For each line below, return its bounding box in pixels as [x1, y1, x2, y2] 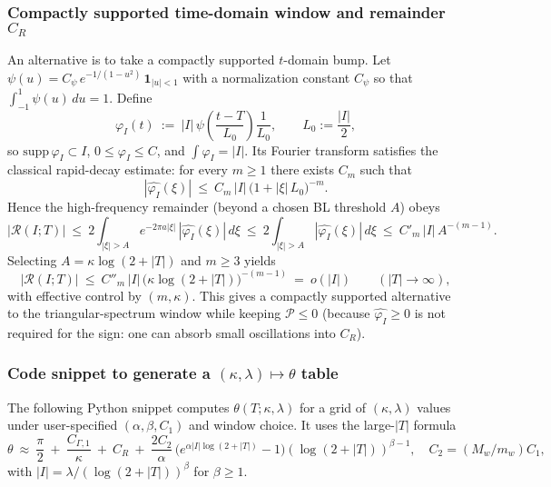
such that [359, 160, 413, 179]
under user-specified [7, 415, 118, 434]
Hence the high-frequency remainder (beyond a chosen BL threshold [7, 197, 387, 216]
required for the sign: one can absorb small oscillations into [7, 323, 336, 342]
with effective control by [7, 285, 142, 304]
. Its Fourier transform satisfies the [244, 140, 438, 159]
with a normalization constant [182, 67, 350, 86]
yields [244, 250, 276, 269]
